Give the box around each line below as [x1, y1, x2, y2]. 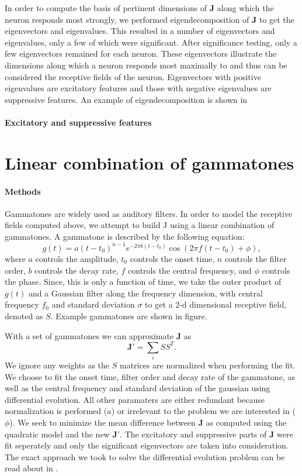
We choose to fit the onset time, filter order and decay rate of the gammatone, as [5, 370, 295, 382]
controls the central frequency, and [128, 264, 252, 276]
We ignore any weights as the [5, 358, 110, 371]
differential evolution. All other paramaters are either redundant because [5, 393, 265, 405]
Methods [5, 185, 41, 197]
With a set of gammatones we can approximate [5, 329, 174, 342]
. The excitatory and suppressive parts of [120, 427, 267, 440]
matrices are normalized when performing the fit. [119, 358, 296, 371]
